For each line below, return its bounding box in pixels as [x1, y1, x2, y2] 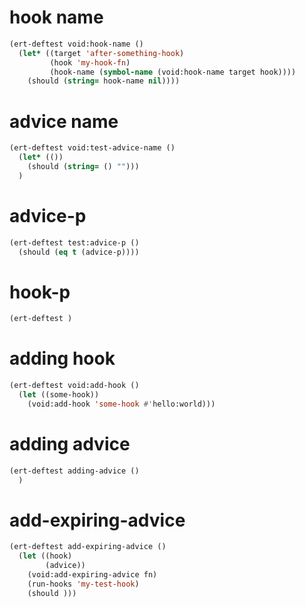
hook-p [9, 281, 71, 303]
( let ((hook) [18, 551, 73, 561]
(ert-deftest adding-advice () [9, 466, 140, 476]
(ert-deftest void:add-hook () [9, 381, 140, 391]
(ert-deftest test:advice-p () [9, 237, 140, 248]
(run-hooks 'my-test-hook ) [27, 579, 140, 589]
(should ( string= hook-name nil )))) [27, 76, 181, 86]
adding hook [9, 347, 116, 370]
